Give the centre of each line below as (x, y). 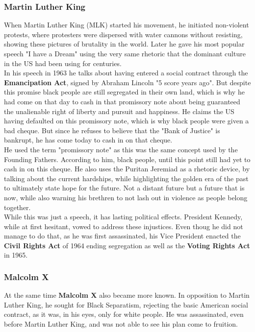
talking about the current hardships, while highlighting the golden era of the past (126, 178)
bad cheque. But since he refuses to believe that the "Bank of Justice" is (112, 130)
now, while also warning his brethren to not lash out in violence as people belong (126, 197)
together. (17, 207)
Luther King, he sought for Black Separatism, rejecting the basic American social (126, 304)
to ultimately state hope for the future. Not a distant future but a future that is (124, 188)
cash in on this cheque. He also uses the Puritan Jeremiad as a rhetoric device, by (127, 169)
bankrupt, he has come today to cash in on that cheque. (88, 140)
